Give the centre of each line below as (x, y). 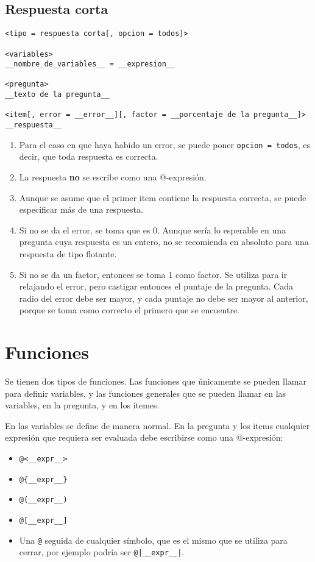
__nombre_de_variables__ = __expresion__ (90, 64)
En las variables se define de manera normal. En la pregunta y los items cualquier (157, 425)
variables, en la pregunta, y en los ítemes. (82, 405)
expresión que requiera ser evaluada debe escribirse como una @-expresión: (144, 437)
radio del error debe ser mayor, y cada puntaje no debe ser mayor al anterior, (164, 298)
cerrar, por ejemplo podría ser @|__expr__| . (102, 552)
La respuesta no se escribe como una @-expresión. (113, 177)
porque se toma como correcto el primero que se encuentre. (129, 310)
